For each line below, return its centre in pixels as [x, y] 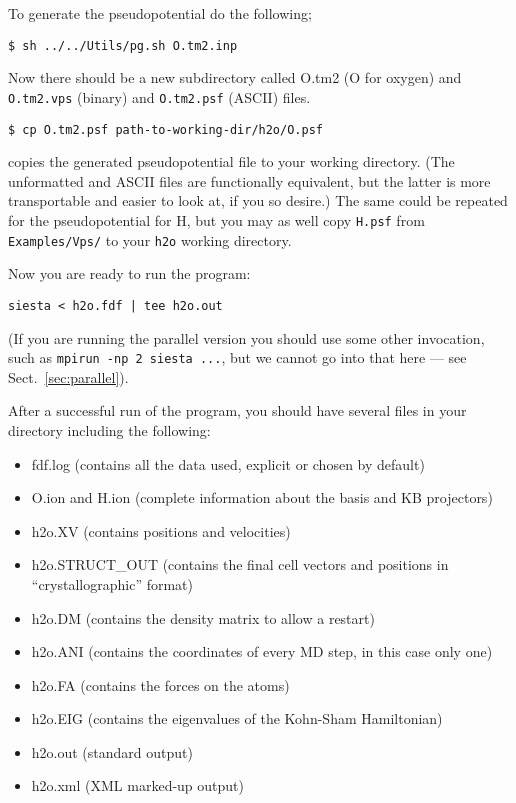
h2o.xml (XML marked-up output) [138, 785]
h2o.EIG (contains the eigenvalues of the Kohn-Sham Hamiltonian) [237, 718]
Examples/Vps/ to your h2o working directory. [150, 239]
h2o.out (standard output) [112, 751]
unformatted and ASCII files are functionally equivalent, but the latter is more [249, 180]
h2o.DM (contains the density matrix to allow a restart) [203, 617]
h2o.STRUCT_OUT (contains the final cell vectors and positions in [240, 564]
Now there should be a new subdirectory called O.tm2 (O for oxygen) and [235, 77]
